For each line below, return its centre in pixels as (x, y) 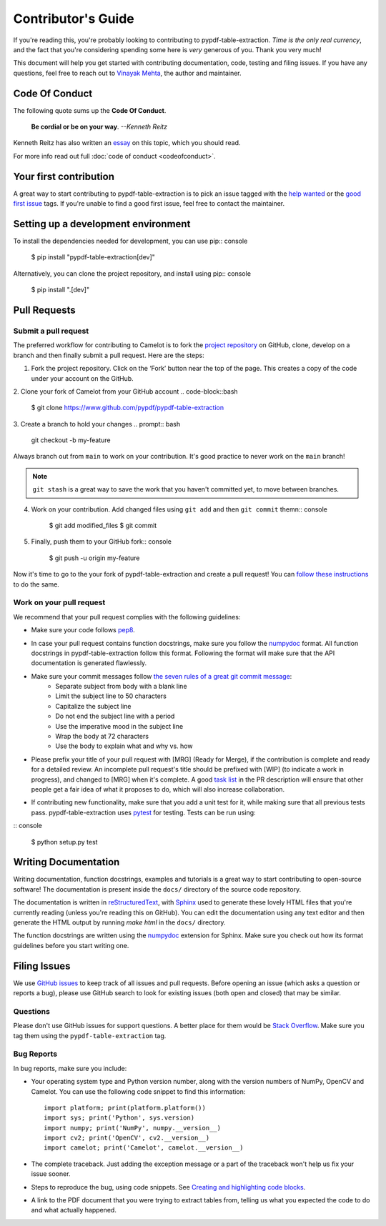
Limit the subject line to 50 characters (111, 696)
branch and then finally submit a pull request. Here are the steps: (109, 355)
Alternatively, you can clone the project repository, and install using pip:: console (132, 273)
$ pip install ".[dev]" (60, 290)
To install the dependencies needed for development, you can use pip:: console (130, 241)
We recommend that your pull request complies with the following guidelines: (127, 617)
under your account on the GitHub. (82, 378)
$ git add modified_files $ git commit (103, 526)
